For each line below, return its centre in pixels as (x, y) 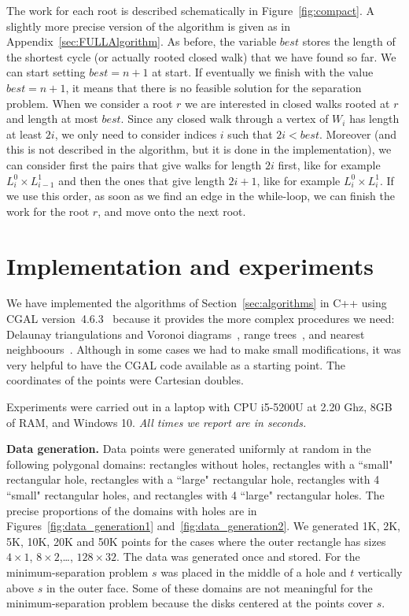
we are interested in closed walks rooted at (287, 103)
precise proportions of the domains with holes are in (132, 510)
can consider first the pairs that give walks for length (134, 164)
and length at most (52, 119)
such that (250, 134)
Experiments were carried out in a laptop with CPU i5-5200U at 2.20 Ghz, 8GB (199, 406)
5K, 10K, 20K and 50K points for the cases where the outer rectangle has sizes (196, 541)
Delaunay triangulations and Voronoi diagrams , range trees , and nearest (186, 334)
